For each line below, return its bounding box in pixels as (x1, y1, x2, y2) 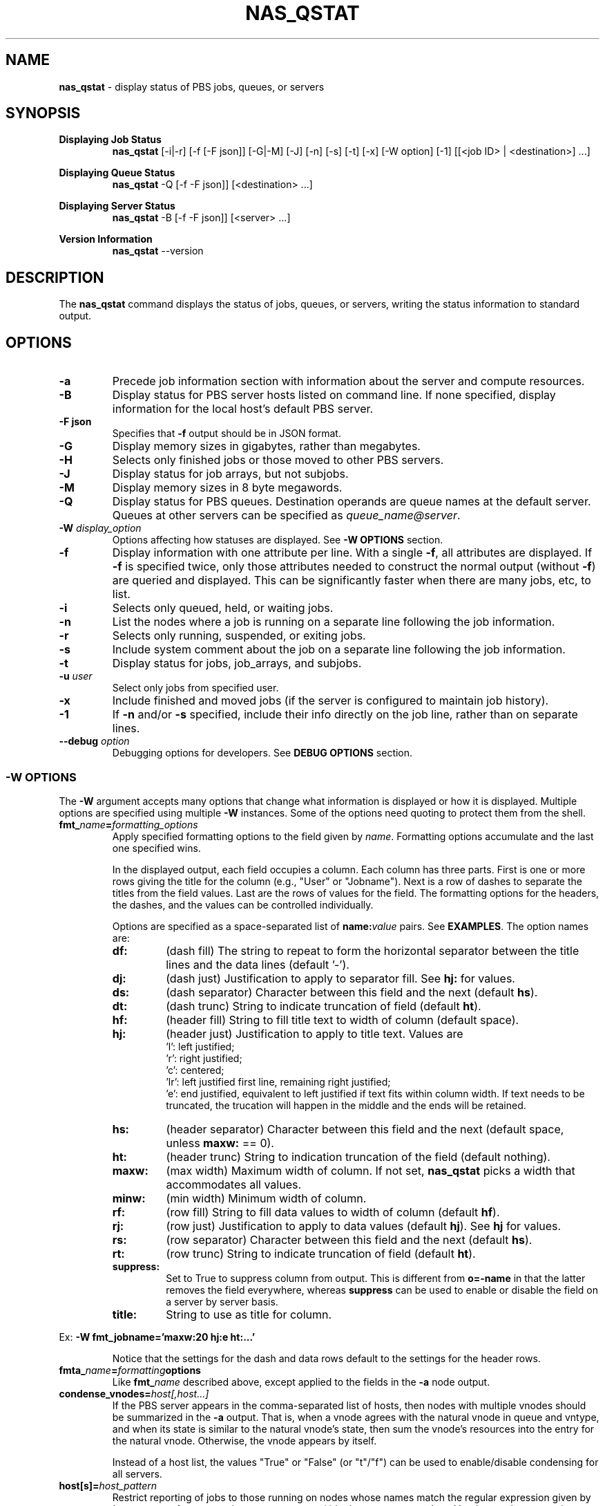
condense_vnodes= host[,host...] (59, 1387, 209, 1400)
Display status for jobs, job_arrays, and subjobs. (112, 656, 362, 671)
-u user (59, 670, 93, 682)
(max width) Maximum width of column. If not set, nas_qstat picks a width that (166, 1163, 575, 1178)
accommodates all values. (166, 1177, 302, 1191)
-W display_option (59, 522, 142, 534)
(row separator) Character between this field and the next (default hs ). (166, 1232, 532, 1247)
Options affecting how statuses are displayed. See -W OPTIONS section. (112, 534, 443, 546)
